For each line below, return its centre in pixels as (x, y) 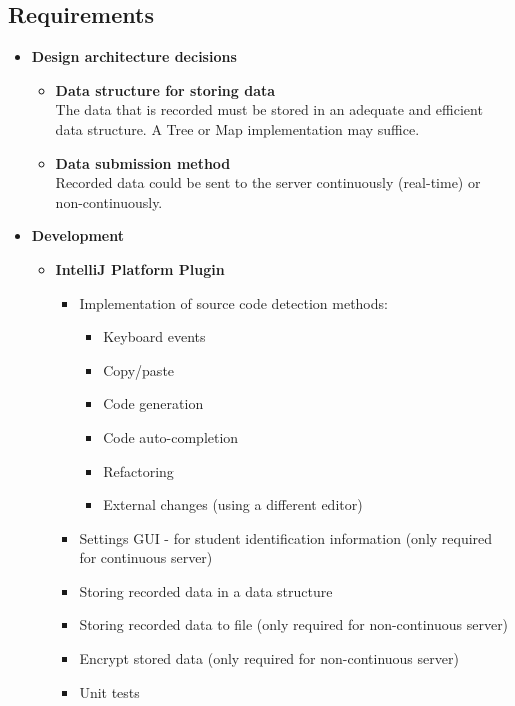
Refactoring (138, 470)
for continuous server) (146, 557)
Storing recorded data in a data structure (206, 590)
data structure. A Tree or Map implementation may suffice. (237, 128)
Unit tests (109, 691)
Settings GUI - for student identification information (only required (286, 537)
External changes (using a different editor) (233, 504)
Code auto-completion (171, 436)
